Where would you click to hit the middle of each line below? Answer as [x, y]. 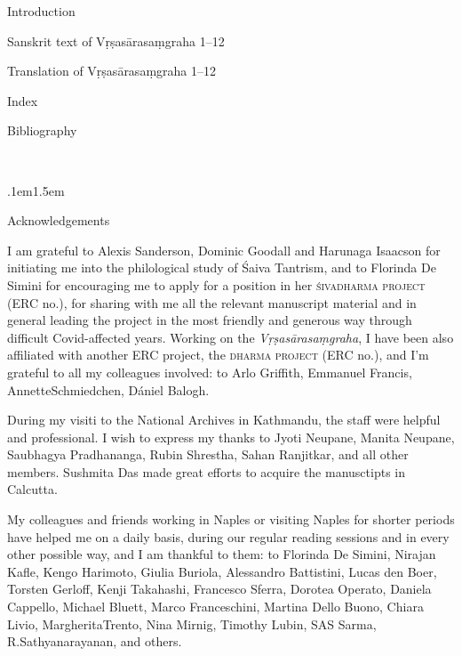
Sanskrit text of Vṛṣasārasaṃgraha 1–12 [116, 40]
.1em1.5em [36, 190]
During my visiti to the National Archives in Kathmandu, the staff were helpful [224, 420]
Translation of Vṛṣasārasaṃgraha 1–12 [112, 71]
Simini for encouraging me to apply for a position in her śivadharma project [216, 284]
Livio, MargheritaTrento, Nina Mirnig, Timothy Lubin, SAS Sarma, [192, 624]
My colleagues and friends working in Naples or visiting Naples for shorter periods [231, 519]
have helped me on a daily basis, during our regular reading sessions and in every [228, 536]
